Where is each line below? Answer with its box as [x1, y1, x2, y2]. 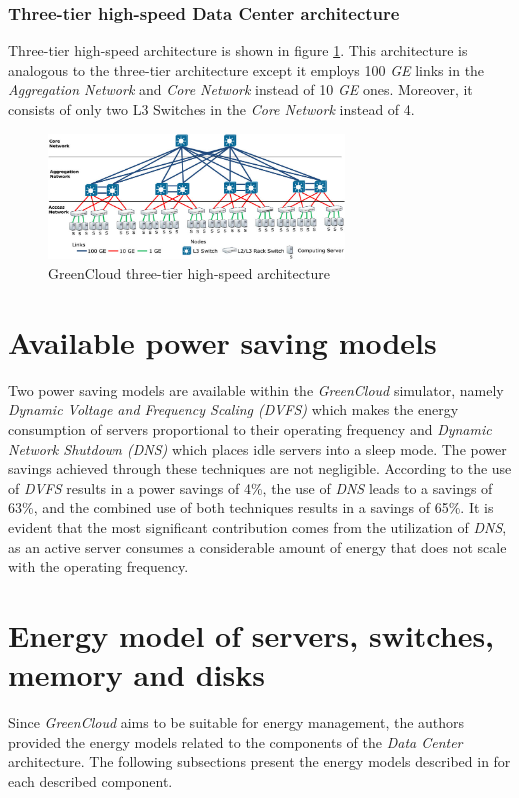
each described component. [8, 770, 173, 791]
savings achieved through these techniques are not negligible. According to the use [8, 458, 512, 479]
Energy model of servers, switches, [8, 614, 495, 655]
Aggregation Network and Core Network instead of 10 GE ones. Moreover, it [8, 79, 473, 100]
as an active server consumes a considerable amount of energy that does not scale [8, 536, 507, 557]
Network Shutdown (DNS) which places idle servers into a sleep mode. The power [8, 438, 507, 459]
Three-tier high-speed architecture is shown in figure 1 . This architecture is [8, 40, 468, 61]
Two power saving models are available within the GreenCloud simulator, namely [8, 379, 504, 400]
